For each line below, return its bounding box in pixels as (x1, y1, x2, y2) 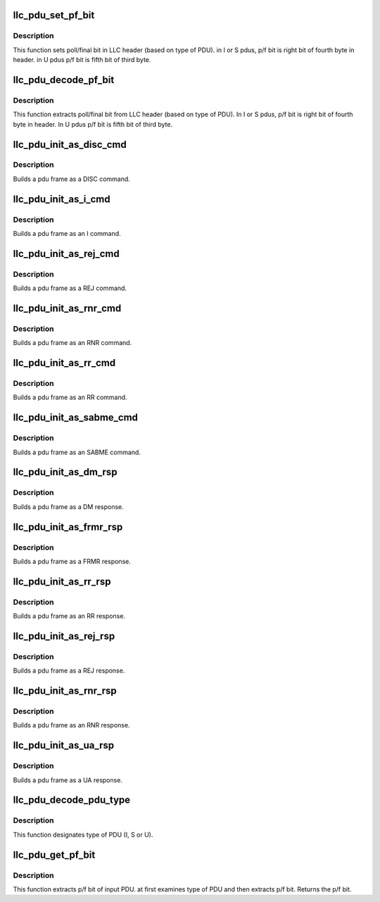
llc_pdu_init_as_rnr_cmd (13, 302, 122, 314)
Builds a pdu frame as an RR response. (13, 612, 126, 620)
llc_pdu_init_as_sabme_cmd (13, 412, 139, 424)
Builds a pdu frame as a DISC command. (13, 175, 130, 183)
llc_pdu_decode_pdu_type (13, 794, 131, 806)
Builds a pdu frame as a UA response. (13, 775, 123, 784)
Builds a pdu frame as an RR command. (13, 393, 127, 401)
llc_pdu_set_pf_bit (13, 9, 95, 21)
